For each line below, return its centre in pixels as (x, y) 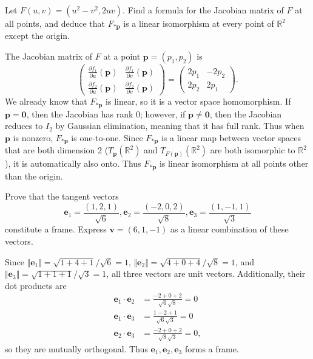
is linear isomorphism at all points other (234, 163)
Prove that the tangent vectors (62, 196)
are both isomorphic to (253, 150)
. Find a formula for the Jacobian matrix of (203, 10)
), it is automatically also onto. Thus (73, 163)
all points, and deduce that (55, 23)
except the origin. (37, 36)
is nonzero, (33, 137)
